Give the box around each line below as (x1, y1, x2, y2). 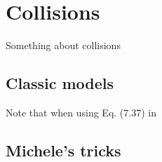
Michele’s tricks (6, 139, 121, 161)
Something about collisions (6, 38, 121, 53)
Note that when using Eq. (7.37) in (6, 104, 156, 119)
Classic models (6, 72, 114, 94)
